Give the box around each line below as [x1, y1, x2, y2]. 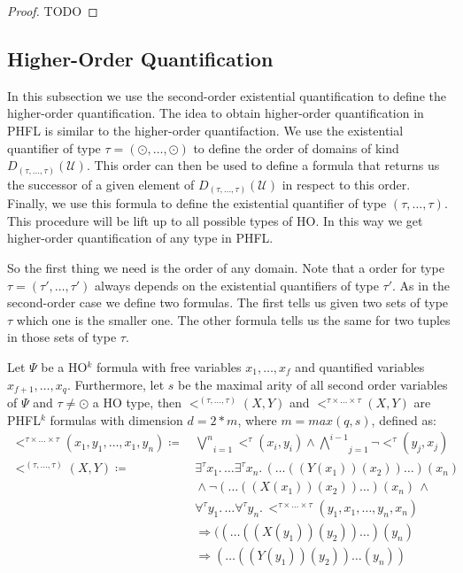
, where [237, 410, 277, 429]
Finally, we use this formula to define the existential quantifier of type [7, 194, 387, 213]
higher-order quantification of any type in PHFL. [7, 228, 274, 247]
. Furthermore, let [66, 375, 165, 393]
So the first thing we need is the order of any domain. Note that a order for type [7, 258, 444, 276]
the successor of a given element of [7, 174, 195, 193]
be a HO [41, 357, 88, 376]
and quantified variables [295, 357, 425, 376]
